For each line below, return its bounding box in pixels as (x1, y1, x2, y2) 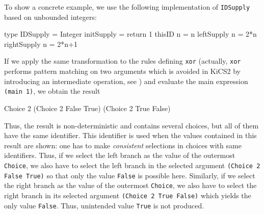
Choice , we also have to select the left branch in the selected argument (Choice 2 (4, 159, 260, 170)
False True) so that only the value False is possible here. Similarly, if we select (4, 170, 255, 180)
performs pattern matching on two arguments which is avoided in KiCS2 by (4, 66, 241, 76)
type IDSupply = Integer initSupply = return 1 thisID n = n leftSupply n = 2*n (4, 29, 257, 39)
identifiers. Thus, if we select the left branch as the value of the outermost (4, 150, 235, 160)
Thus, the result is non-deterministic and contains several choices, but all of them (4, 120, 259, 130)
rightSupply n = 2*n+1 (4, 38, 77, 49)
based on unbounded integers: (4, 11, 97, 22)
